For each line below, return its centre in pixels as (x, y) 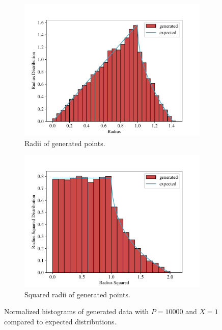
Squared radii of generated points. (77, 294)
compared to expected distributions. (60, 321)
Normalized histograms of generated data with (77, 311)
